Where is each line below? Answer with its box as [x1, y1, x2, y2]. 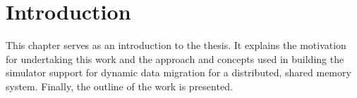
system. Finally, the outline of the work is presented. [6, 78, 233, 93]
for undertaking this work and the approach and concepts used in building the [6, 51, 344, 66]
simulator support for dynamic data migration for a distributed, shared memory [6, 65, 351, 80]
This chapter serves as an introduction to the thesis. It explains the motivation [6, 38, 346, 52]
